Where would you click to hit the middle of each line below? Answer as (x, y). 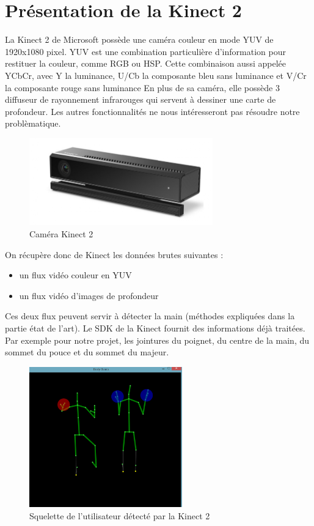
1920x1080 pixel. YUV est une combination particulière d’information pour (145, 51)
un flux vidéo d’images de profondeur (89, 295)
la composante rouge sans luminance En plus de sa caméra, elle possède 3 (142, 87)
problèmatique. (33, 123)
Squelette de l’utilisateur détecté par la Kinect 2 (120, 515)
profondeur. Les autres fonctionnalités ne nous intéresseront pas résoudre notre (152, 111)
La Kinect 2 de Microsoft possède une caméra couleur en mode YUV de (139, 39)
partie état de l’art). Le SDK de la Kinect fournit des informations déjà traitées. (155, 328)
